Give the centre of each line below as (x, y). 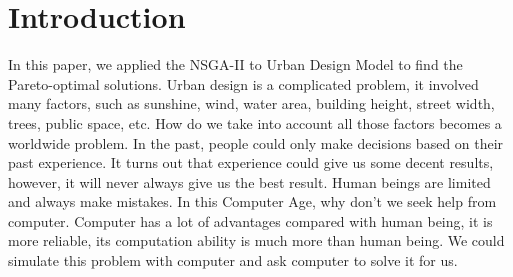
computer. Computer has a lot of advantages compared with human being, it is (250, 220)
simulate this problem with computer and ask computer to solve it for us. (233, 260)
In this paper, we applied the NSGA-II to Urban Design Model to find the (235, 64)
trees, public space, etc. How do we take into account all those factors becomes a (255, 122)
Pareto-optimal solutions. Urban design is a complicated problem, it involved (243, 83)
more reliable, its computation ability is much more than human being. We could (256, 240)
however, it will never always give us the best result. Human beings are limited (249, 181)
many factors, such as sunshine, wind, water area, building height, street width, (251, 103)
